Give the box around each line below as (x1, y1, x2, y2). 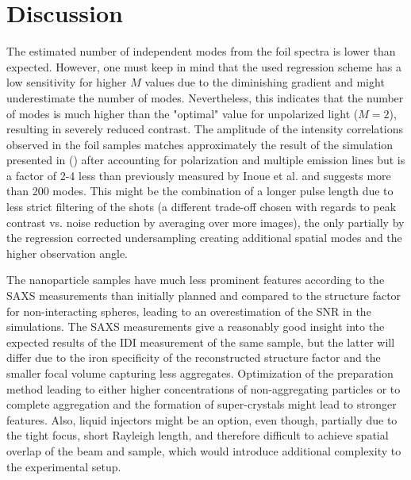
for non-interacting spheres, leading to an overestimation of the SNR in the (6, 302, 371, 319)
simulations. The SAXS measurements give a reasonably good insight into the (6, 318, 385, 335)
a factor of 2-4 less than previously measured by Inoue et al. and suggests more (6, 167, 391, 183)
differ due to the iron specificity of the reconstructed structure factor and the (6, 349, 381, 366)
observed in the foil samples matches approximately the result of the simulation (6, 136, 394, 152)
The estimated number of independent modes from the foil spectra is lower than (6, 43, 396, 60)
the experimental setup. (6, 458, 121, 474)
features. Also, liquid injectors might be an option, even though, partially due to (6, 411, 398, 428)
